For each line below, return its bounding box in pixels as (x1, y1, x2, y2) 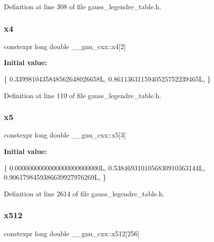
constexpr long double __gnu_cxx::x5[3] (4, 130, 126, 140)
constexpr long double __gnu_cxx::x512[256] (4, 228, 140, 238)
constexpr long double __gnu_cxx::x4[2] (4, 41, 126, 51)
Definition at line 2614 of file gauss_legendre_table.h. (4, 188, 165, 198)
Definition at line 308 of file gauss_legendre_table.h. (4, 1, 161, 11)
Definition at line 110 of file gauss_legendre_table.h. (4, 90, 161, 100)
